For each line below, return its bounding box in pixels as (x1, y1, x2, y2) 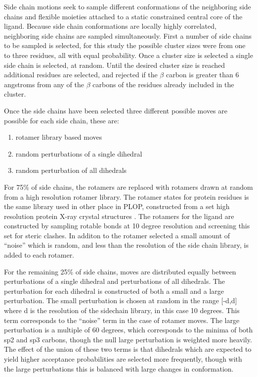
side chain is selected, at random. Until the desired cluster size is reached (4, 59, 225, 70)
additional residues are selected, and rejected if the (4, 69, 158, 80)
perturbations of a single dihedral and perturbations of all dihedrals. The (4, 276, 225, 286)
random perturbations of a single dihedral (15, 148, 142, 159)
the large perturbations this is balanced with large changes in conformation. (4, 363, 234, 374)
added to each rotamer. (4, 250, 75, 260)
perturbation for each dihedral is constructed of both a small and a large (4, 285, 224, 296)
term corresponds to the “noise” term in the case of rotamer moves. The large (4, 315, 240, 325)
